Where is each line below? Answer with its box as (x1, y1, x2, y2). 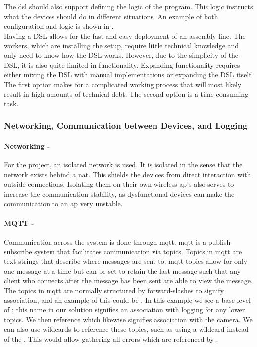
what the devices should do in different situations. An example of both (4, 11, 218, 21)
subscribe (4, 246, 32, 256)
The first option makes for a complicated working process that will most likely (4, 79, 242, 89)
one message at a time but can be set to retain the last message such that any (4, 265, 241, 276)
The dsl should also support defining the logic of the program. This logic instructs (4, 1, 253, 11)
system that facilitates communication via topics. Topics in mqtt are (34, 246, 242, 256)
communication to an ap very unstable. (4, 198, 123, 208)
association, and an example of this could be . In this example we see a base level (4, 295, 251, 305)
